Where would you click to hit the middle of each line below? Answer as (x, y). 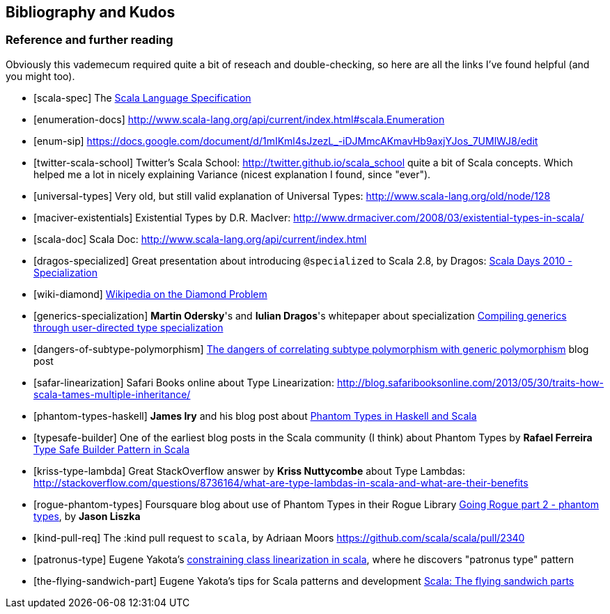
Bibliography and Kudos (91, 12)
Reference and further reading (89, 40)
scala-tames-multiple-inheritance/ (112, 394)
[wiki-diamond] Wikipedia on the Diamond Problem (150, 294)
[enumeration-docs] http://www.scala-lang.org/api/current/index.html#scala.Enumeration (239, 119)
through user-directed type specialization (128, 327)
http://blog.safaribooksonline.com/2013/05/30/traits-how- (470, 382)
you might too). (40, 76)
